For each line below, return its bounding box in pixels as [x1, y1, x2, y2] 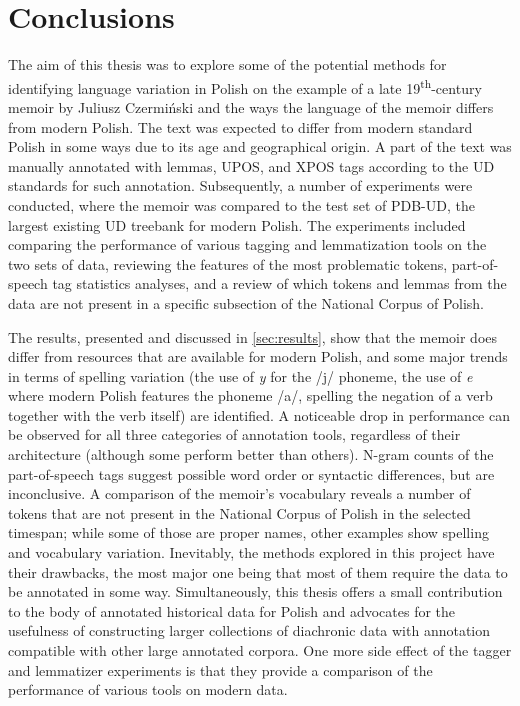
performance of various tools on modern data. [8, 679, 288, 700]
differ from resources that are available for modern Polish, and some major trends [8, 346, 508, 367]
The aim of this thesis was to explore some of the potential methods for [8, 54, 447, 75]
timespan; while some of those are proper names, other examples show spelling [8, 522, 489, 543]
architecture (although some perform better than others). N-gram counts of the [8, 444, 494, 465]
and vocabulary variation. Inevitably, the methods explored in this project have [8, 542, 495, 563]
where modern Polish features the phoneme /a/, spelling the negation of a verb [8, 385, 493, 406]
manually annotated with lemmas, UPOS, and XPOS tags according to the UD [8, 155, 495, 176]
